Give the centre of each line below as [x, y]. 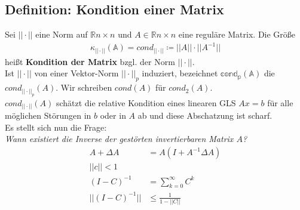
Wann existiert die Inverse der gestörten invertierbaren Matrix [119, 139]
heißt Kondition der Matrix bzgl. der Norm [90, 61]
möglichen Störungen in [48, 115]
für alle [280, 102]
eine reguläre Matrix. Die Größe [237, 34]
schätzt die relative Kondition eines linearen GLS [146, 102]
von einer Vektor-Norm [76, 73]
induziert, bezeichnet [180, 73]
